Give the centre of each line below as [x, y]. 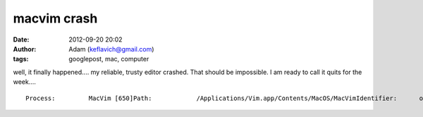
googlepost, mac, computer [109, 59]
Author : [25, 49]
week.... [25, 82]
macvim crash [55, 18]
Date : [21, 39]
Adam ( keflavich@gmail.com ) [111, 49]
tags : [21, 59]
